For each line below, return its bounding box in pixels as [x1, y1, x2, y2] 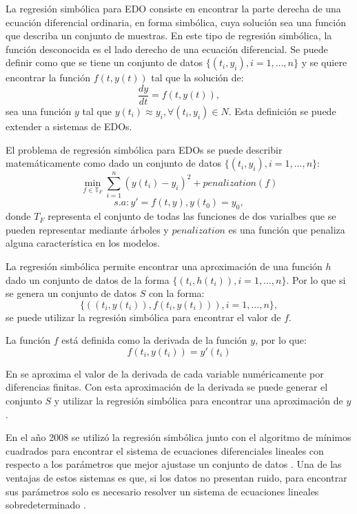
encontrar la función [6, 70, 90, 85]
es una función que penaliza [228, 222, 345, 236]
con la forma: [148, 286, 205, 300]
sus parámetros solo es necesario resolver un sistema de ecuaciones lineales [6, 484, 319, 498]
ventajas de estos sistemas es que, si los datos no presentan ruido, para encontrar [6, 471, 347, 485]
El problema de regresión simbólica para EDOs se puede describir [6, 142, 283, 156]
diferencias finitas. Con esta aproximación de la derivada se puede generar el [6, 380, 328, 394]
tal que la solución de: [151, 70, 244, 85]
